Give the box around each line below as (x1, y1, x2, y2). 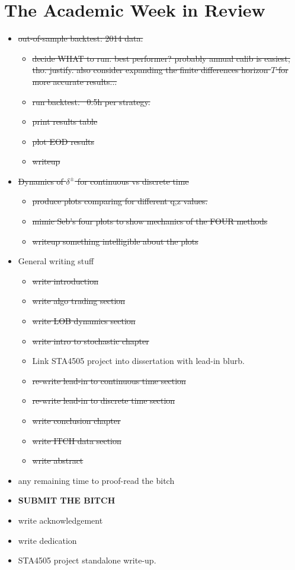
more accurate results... (32, 75, 117, 87)
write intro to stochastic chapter (32, 334, 149, 347)
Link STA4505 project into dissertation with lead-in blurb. (32, 354, 245, 367)
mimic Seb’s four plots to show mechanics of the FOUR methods (32, 215, 268, 227)
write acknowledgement (18, 514, 103, 526)
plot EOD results (32, 135, 95, 147)
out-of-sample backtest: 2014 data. (18, 32, 143, 45)
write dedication (18, 534, 77, 546)
